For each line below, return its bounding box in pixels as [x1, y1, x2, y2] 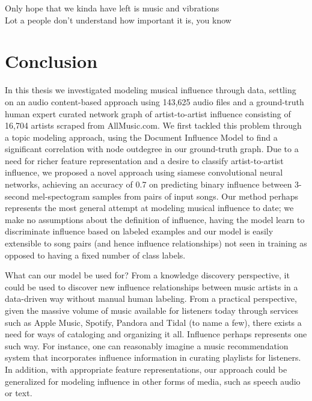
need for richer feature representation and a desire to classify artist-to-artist [5, 154, 284, 167]
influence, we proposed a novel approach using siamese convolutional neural [5, 166, 283, 179]
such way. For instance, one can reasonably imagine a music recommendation [5, 339, 289, 352]
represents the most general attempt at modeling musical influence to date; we [5, 201, 294, 214]
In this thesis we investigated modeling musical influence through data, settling [5, 84, 296, 96]
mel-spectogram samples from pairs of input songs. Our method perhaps [32, 189, 299, 202]
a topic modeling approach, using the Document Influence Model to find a [5, 130, 278, 143]
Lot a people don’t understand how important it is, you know [5, 13, 231, 26]
